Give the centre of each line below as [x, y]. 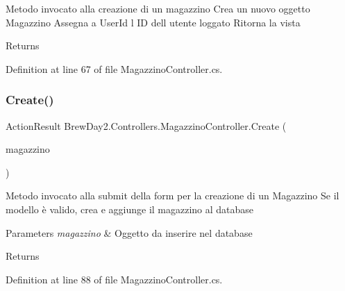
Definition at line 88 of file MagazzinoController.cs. [114, 279]
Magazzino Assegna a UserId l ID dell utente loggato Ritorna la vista [153, 22]
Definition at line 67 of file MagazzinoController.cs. [114, 68]
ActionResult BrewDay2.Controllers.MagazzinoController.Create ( [146, 125]
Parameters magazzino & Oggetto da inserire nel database [129, 232]
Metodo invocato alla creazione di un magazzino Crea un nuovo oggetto [158, 8]
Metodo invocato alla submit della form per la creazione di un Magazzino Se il [172, 196]
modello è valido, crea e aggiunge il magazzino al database [130, 209]
